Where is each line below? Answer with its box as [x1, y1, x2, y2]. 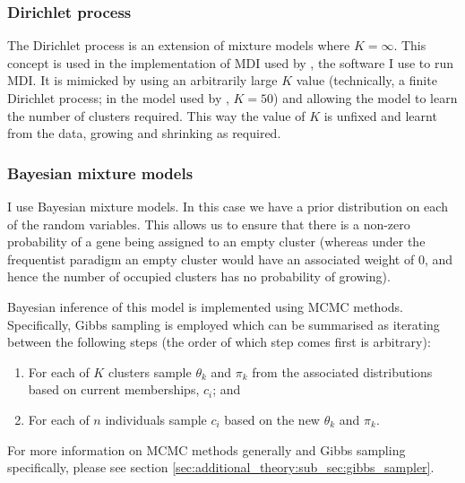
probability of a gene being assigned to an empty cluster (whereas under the [7, 232, 426, 251]
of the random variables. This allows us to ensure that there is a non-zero [7, 214, 410, 233]
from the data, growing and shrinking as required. [7, 124, 281, 142]
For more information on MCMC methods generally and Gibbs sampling [7, 440, 406, 459]
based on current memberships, [28, 380, 200, 399]
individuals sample [105, 410, 207, 428]
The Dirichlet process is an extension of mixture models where [7, 36, 350, 55]
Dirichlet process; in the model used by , [7, 89, 229, 107]
